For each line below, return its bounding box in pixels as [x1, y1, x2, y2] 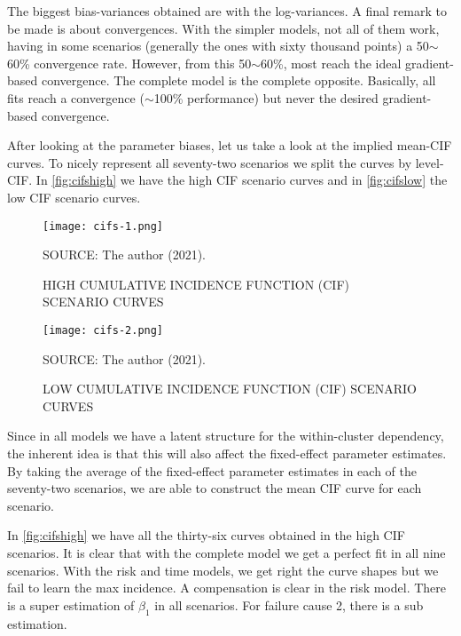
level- [415, 153, 444, 171]
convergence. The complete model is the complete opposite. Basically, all [41, 71, 436, 90]
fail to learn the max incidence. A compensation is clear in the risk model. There [7, 578, 447, 597]
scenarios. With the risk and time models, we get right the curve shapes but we [7, 560, 439, 579]
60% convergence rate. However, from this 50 [7, 53, 252, 72]
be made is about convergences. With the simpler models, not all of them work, [7, 19, 440, 37]
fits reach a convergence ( [7, 88, 145, 107]
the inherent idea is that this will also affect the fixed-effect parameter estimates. [7, 444, 447, 462]
